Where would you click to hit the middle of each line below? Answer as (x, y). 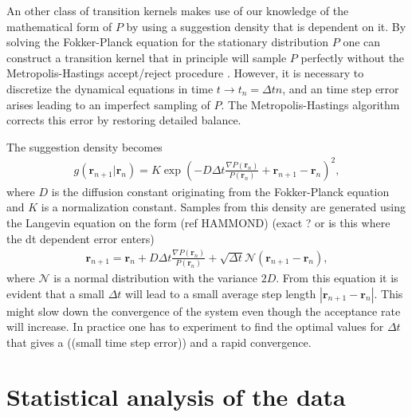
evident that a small (55, 293)
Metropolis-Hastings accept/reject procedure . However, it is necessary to (185, 73)
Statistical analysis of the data (176, 397)
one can (362, 42)
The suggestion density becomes (84, 146)
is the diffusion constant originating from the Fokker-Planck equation (220, 191)
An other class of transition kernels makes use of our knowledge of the (178, 10)
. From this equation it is (337, 277)
